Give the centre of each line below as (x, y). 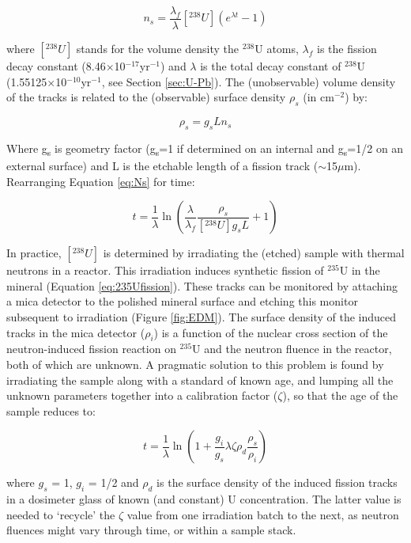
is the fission (347, 49)
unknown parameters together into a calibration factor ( (142, 395)
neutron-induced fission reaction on (91, 349)
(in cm (319, 97)
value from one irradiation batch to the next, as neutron (263, 514)
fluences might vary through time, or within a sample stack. (151, 530)
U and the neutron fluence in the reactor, (292, 349)
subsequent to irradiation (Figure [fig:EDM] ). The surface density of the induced (202, 316)
